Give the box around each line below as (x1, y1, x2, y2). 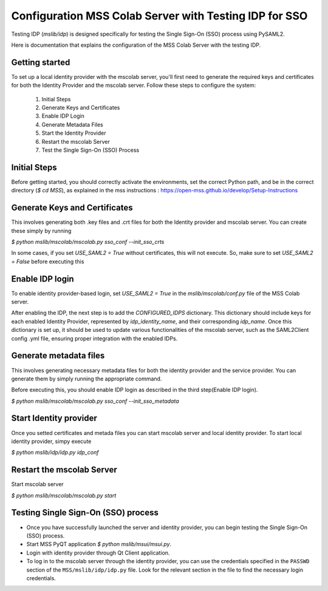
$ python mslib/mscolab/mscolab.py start (11, 491, 117, 499)
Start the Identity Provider (41, 129, 106, 137)
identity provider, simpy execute (11, 437, 92, 445)
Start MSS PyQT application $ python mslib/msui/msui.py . (26, 541, 172, 548)
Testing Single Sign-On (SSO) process (11, 507, 159, 518)
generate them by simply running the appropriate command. (11, 375, 162, 382)
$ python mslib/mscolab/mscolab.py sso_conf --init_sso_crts (11, 238, 165, 245)
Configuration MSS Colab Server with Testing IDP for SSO (11, 9, 308, 22)
